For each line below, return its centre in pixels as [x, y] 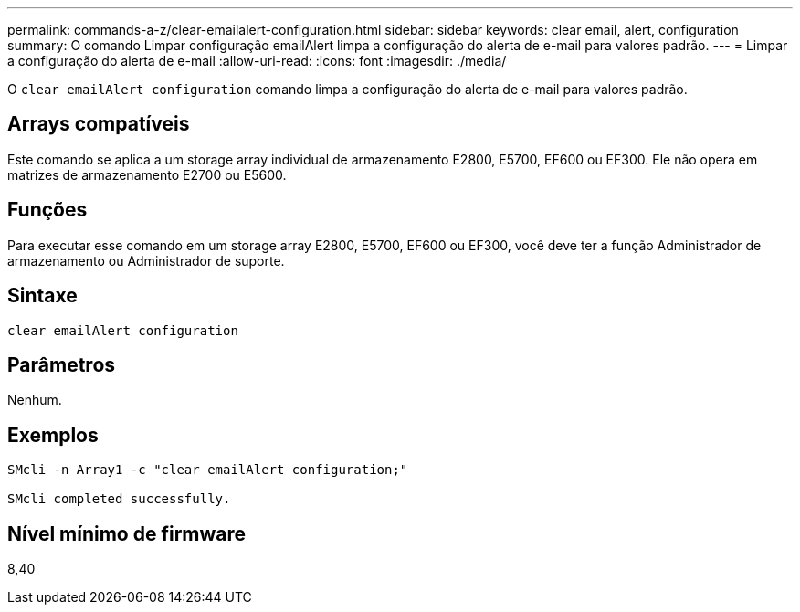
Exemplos [53, 435]
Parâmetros [62, 364]
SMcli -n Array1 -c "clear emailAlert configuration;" [208, 470]
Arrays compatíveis [99, 124]
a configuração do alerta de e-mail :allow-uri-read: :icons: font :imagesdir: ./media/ [257, 61]
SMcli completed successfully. [119, 499]
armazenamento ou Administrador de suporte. [146, 260]
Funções [47, 210]
